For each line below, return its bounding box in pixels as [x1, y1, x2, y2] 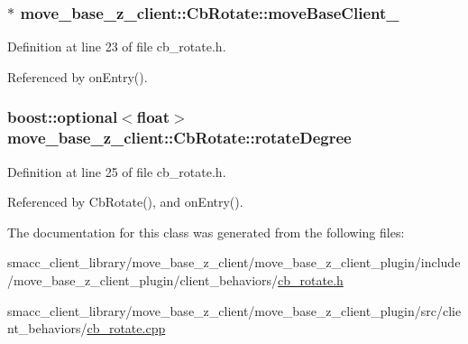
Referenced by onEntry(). [7, 67, 148, 86]
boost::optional [7, 106, 118, 128]
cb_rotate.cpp [87, 319, 166, 338]
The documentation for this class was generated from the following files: [7, 222, 405, 241]
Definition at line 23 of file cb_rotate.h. [7, 37, 226, 56]
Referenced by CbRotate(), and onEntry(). [7, 192, 243, 211]
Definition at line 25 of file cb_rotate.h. [7, 162, 226, 181]
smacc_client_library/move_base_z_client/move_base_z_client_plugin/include [7, 253, 461, 272]
